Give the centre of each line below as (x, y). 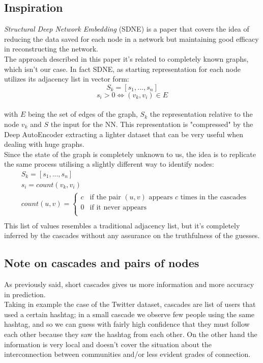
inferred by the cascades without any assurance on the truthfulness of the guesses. (132, 235)
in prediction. (25, 294)
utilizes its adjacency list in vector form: (67, 79)
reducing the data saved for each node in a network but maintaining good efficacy (131, 38)
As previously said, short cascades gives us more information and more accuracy (129, 284)
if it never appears (118, 208)
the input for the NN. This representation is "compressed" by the (152, 124)
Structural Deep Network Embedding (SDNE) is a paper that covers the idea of (127, 29)
